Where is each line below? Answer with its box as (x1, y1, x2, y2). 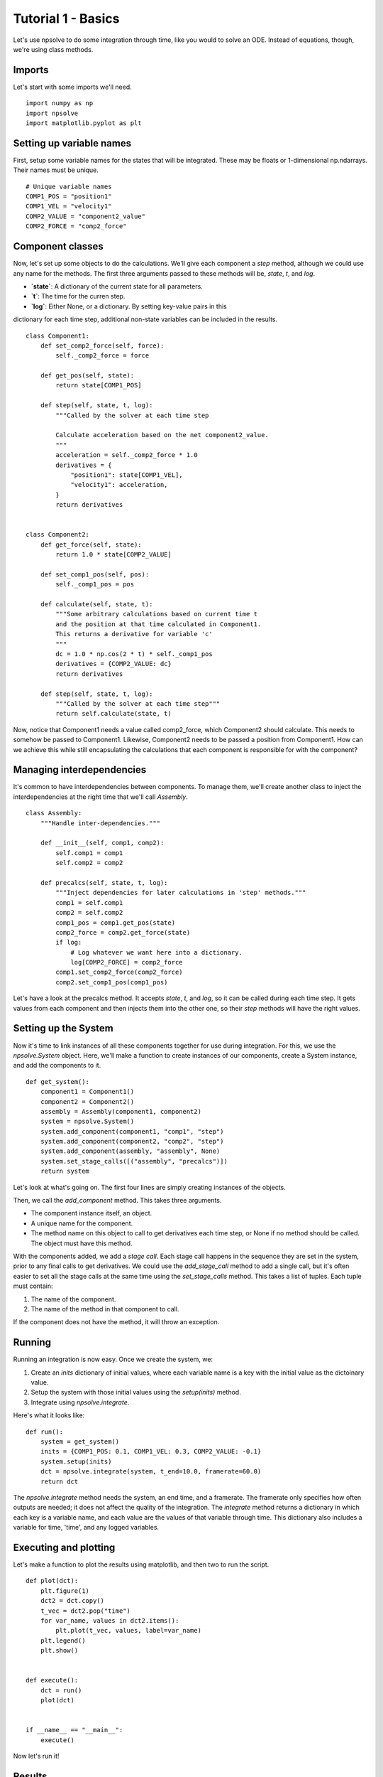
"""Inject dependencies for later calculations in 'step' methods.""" (55, 888, 306, 897)
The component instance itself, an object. (30, 1209, 152, 1218)
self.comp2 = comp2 (55, 859, 123, 867)
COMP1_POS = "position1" (26, 193, 112, 200)
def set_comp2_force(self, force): (40, 341, 165, 350)
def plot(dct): (26, 1577, 79, 1585)
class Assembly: (26, 809, 82, 817)
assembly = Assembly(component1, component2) (40, 1107, 202, 1115)
